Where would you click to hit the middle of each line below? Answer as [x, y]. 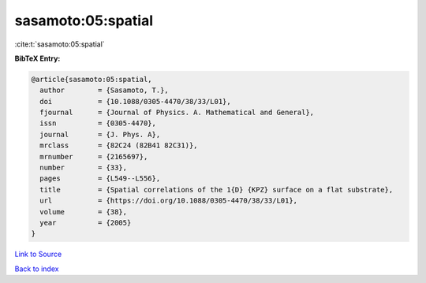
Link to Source [38, 254]
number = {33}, [84, 168]
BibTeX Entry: [37, 58]
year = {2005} [86, 223]
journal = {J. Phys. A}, [100, 134]
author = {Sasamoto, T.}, [104, 90]
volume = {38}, [84, 212]
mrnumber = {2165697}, [94, 156]
